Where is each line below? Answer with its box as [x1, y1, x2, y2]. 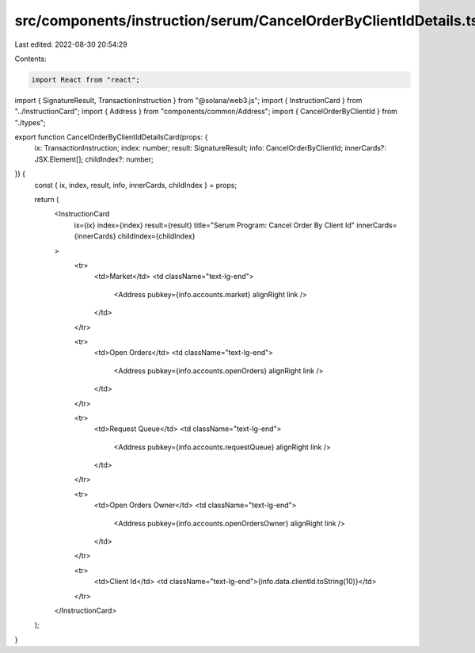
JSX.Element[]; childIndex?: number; [34, 155, 154, 164]
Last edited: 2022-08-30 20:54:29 [14, 40, 128, 49]
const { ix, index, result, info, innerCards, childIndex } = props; [34, 180, 237, 189]
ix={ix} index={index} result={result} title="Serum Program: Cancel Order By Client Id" [74, 220, 355, 230]
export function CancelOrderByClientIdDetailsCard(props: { [14, 132, 208, 142]
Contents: [14, 54, 47, 63]
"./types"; [14, 117, 47, 127]
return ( [34, 195, 59, 204]
